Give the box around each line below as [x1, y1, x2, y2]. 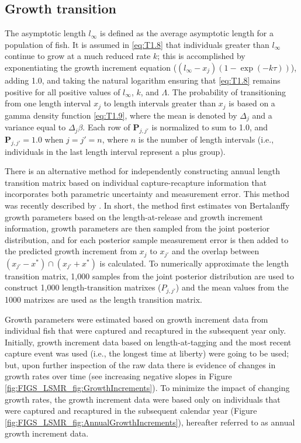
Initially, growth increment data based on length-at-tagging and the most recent [5, 335, 292, 348]
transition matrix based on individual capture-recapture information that [5, 176, 267, 188]
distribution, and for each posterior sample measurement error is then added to [5, 233, 289, 245]
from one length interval [5, 97, 91, 109]
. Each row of [82, 121, 130, 133]
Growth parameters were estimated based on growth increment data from [5, 313, 268, 325]
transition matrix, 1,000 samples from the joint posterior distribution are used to [5, 269, 295, 282]
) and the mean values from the [175, 281, 289, 293]
